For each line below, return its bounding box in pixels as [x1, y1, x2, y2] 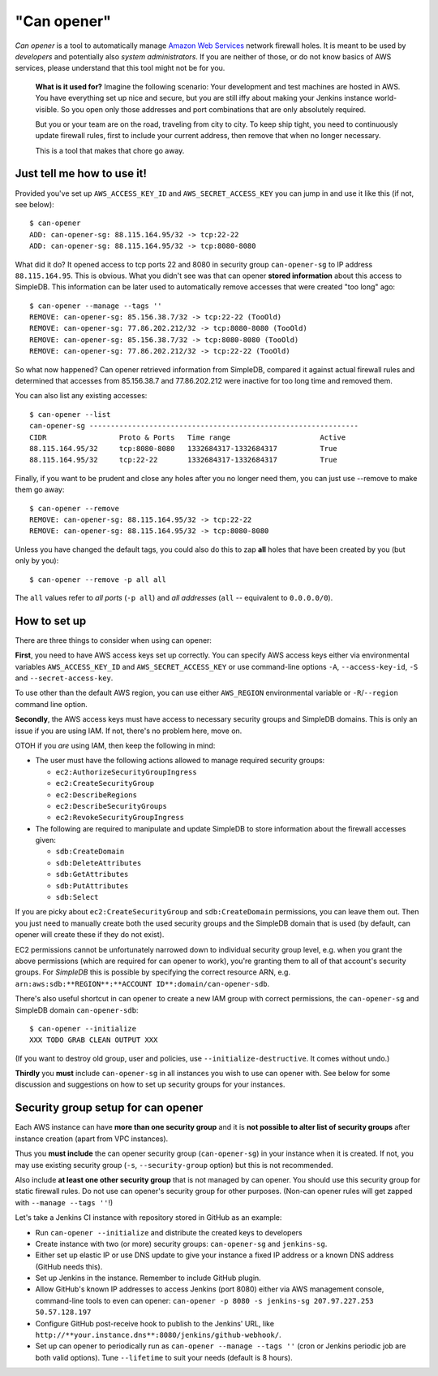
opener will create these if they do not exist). [15, 930, 165, 940]
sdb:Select [55, 892, 99, 902]
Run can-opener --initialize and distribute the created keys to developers [35, 1227, 303, 1237]
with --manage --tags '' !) [15, 1197, 114, 1207]
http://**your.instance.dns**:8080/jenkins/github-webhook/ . [35, 1330, 281, 1340]
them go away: [15, 484, 65, 495]
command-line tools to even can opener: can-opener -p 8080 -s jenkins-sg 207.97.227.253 [35, 1296, 375, 1305]
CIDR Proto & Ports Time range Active [29, 432, 346, 442]
